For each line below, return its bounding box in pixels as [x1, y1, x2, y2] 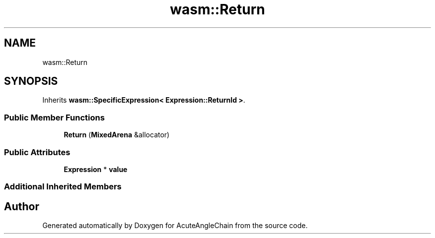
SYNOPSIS [4, 75, 58, 88]
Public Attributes [4, 147, 71, 157]
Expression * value [64, 165, 128, 174]
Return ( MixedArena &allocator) [64, 130, 170, 139]
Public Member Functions [4, 112, 105, 122]
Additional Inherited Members [4, 181, 122, 192]
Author [4, 200, 39, 213]
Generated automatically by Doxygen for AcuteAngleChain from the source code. [42, 221, 308, 230]
